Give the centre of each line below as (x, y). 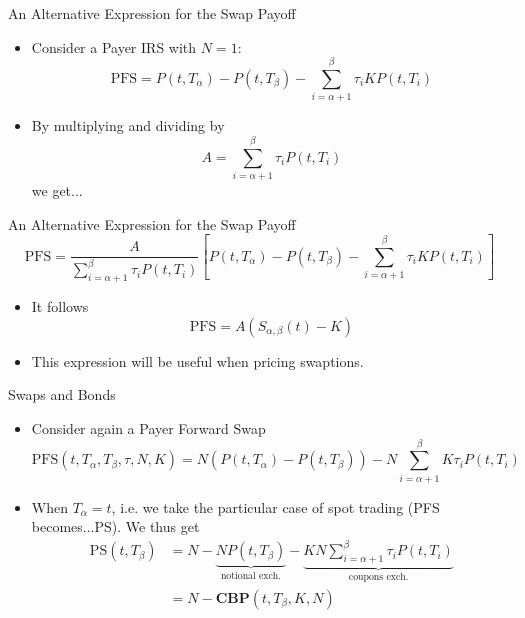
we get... (57, 190)
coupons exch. (378, 577)
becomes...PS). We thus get (115, 526)
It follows (60, 306)
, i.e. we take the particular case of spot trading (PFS (275, 506)
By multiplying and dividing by (128, 125)
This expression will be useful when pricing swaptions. (197, 360)
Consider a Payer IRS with (114, 46)
